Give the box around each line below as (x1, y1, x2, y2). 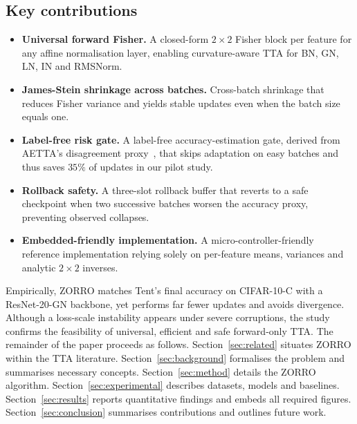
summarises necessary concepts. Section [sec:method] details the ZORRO (6, 364, 316, 378)
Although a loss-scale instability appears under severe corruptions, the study (6, 310, 330, 325)
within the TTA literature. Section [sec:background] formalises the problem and (6, 351, 345, 365)
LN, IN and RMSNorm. (21, 59, 122, 73)
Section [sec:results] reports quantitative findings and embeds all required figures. (6, 391, 351, 405)
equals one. (21, 109, 69, 124)
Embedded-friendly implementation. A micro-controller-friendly (21, 233, 314, 247)
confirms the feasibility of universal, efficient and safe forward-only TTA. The (6, 323, 333, 338)
